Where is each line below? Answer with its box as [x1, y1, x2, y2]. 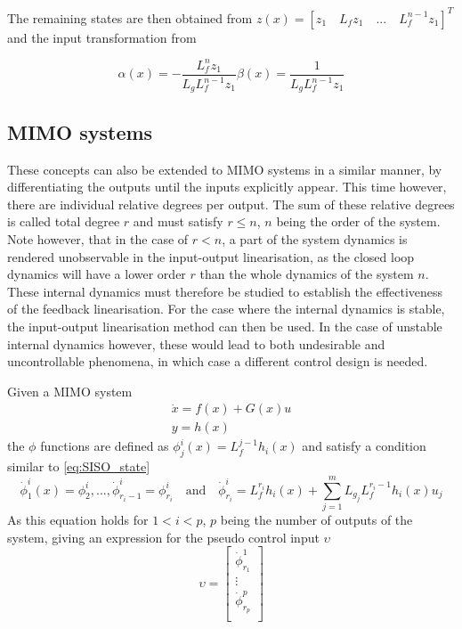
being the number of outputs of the [220, 510, 413, 528]
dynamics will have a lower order [7, 265, 186, 283]
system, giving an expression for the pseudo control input [7, 527, 320, 546]
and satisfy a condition [302, 437, 426, 455]
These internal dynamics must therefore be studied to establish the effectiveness [7, 282, 443, 300]
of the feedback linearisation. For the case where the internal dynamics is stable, [7, 299, 445, 318]
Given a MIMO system [7, 381, 133, 400]
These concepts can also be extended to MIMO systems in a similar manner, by [7, 159, 442, 178]
